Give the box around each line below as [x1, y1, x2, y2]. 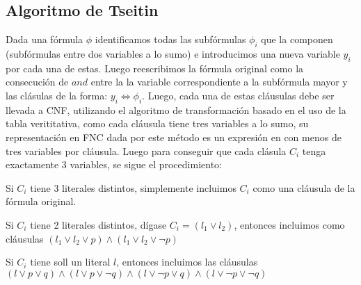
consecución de [6, 74, 69, 89]
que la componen [261, 32, 333, 47]
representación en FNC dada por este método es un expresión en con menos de [6, 129, 342, 144]
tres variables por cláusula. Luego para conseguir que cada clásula [6, 143, 287, 158]
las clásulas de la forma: [6, 88, 108, 102]
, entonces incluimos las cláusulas [116, 254, 258, 269]
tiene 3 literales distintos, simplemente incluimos [30, 180, 236, 195]
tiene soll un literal [30, 254, 111, 269]
